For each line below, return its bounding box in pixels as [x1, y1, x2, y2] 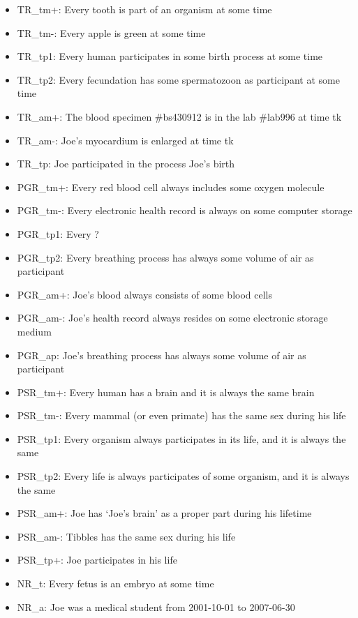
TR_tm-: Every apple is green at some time [17, 25, 206, 40]
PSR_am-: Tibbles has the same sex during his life [17, 529, 236, 543]
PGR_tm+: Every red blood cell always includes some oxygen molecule [17, 179, 325, 194]
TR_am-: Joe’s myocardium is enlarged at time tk [17, 133, 234, 147]
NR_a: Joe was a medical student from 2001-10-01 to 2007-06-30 [17, 599, 295, 614]
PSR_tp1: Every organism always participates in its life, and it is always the [17, 431, 346, 446]
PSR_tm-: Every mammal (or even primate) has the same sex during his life [17, 408, 346, 423]
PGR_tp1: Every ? [17, 226, 99, 241]
